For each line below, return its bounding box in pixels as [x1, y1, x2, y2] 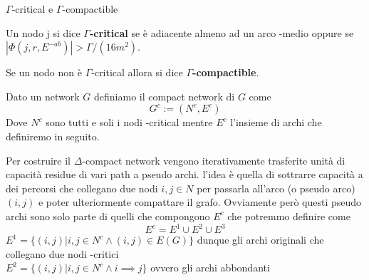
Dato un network [6, 88, 80, 103]
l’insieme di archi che [230, 115, 322, 130]
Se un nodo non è [6, 65, 82, 80]
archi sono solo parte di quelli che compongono [6, 208, 210, 223]
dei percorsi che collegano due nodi [6, 180, 158, 195]
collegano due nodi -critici [6, 246, 119, 261]
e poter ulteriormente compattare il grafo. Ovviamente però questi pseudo [38, 195, 362, 209]
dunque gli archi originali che [197, 232, 324, 247]
